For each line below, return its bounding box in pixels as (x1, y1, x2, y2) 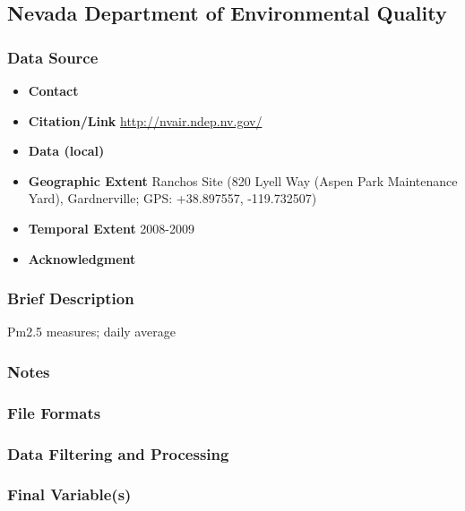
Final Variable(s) (7, 483, 132, 506)
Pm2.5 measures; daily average (7, 322, 176, 341)
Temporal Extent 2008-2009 (28, 218, 194, 237)
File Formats (7, 401, 101, 423)
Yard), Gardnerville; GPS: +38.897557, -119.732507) (28, 189, 317, 208)
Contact (28, 81, 79, 99)
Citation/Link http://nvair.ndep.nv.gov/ (28, 111, 263, 130)
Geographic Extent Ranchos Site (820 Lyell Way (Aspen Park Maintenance (28, 171, 458, 190)
